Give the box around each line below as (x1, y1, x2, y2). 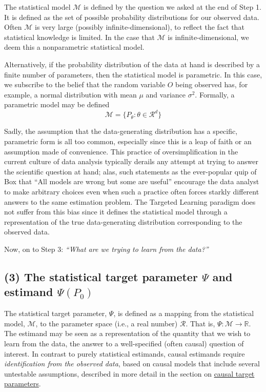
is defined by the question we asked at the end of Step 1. (84, 2, 261, 12)
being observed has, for (175, 79, 248, 90)
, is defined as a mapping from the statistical (113, 308, 254, 319)
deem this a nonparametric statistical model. (4, 42, 145, 52)
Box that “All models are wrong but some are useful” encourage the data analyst (4, 176, 259, 187)
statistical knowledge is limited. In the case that (4, 31, 155, 42)
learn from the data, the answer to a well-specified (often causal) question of (4, 338, 244, 348)
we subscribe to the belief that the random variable (4, 79, 166, 90)
